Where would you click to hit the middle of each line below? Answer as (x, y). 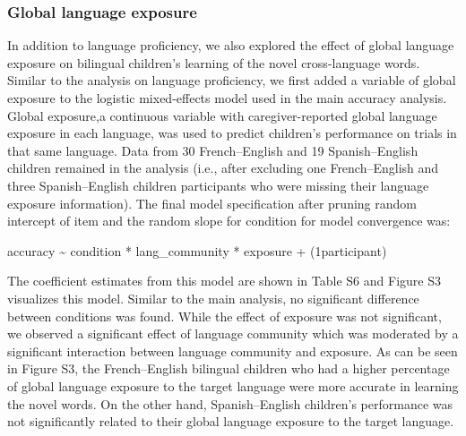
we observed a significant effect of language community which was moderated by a (233, 333)
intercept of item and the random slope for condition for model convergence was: (229, 221)
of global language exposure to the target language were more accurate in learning (233, 385)
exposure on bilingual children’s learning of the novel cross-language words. (214, 62)
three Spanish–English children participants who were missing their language (218, 185)
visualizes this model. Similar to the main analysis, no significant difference (213, 298)
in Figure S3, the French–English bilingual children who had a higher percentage (229, 368)
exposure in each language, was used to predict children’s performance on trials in (232, 133)
